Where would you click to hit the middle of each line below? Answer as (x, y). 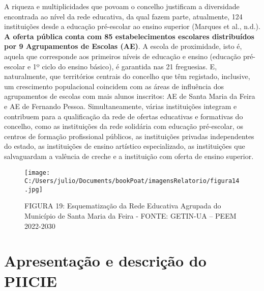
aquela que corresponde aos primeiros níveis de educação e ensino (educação (123, 56)
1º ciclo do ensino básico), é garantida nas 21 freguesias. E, (125, 66)
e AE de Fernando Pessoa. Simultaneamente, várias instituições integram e (121, 106)
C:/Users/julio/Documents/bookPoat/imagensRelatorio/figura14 (132, 181)
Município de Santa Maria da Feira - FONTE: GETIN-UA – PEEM (130, 216)
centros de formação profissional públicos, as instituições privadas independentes (129, 136)
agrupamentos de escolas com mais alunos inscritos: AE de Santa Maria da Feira (130, 96)
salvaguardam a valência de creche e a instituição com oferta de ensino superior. (129, 156)
